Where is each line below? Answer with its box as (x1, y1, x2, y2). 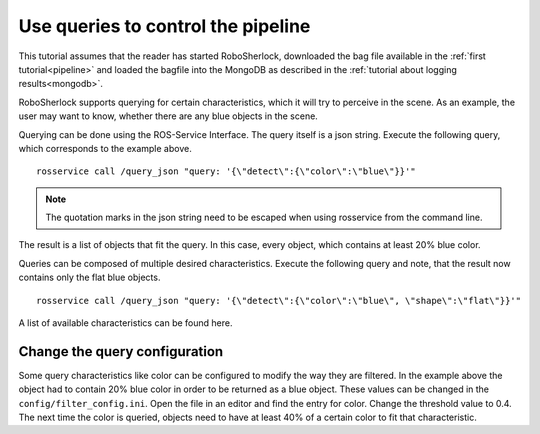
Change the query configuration (18, 343, 224, 360)
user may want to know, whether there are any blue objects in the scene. (18, 110, 319, 122)
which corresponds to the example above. (18, 142, 192, 154)
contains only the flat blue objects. (18, 271, 161, 284)
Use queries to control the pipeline (18, 15, 311, 37)
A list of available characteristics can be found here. (18, 317, 233, 329)
